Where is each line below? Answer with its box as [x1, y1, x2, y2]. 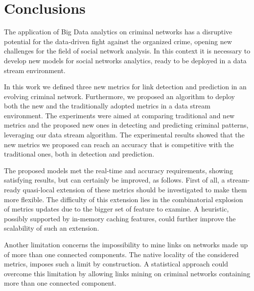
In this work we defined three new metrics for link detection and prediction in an [4, 81, 247, 92]
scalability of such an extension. [4, 223, 99, 233]
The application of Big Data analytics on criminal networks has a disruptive [4, 26, 232, 37]
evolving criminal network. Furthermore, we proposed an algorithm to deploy [4, 91, 235, 101]
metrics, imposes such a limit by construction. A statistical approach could [4, 259, 228, 269]
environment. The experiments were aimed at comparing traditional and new [4, 110, 235, 120]
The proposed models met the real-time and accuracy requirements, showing [4, 165, 233, 175]
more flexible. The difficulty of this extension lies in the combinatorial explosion [4, 194, 243, 204]
